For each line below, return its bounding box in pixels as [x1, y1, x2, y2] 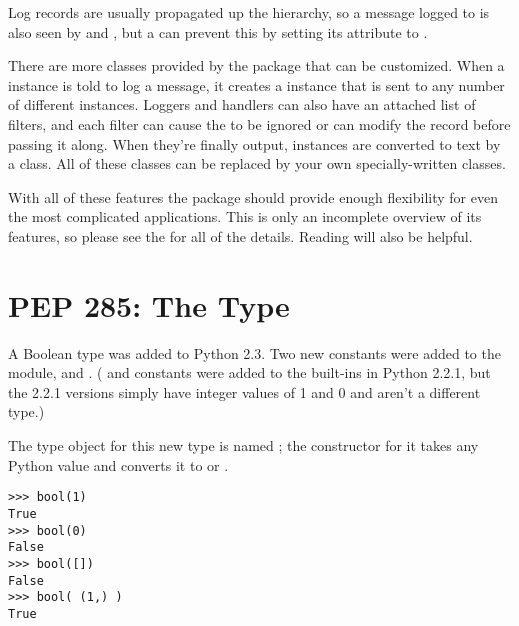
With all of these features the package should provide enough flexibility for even [8, 186, 498, 207]
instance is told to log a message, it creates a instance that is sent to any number [8, 74, 505, 95]
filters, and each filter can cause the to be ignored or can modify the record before [8, 113, 511, 134]
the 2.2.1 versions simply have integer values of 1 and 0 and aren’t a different [8, 381, 481, 402]
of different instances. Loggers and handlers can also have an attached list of [8, 94, 476, 115]
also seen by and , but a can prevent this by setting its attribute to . [8, 21, 428, 42]
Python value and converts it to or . [8, 454, 229, 475]
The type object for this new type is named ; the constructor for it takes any [8, 435, 479, 456]
